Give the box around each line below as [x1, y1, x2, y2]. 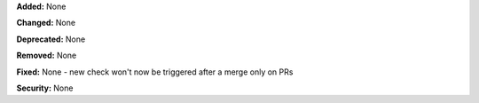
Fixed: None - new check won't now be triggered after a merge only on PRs [16, 67, 294, 77]
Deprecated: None [16, 34, 86, 44]
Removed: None [16, 50, 77, 61]
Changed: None [16, 18, 75, 28]
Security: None [16, 83, 74, 93]
